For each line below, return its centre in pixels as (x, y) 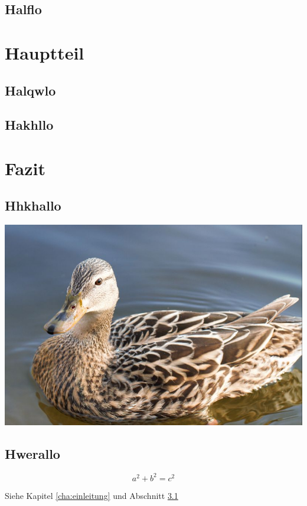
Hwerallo (32, 454)
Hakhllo (29, 125)
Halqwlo (30, 90)
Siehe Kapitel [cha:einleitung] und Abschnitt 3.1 (92, 495)
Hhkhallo (33, 206)
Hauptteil (45, 52)
